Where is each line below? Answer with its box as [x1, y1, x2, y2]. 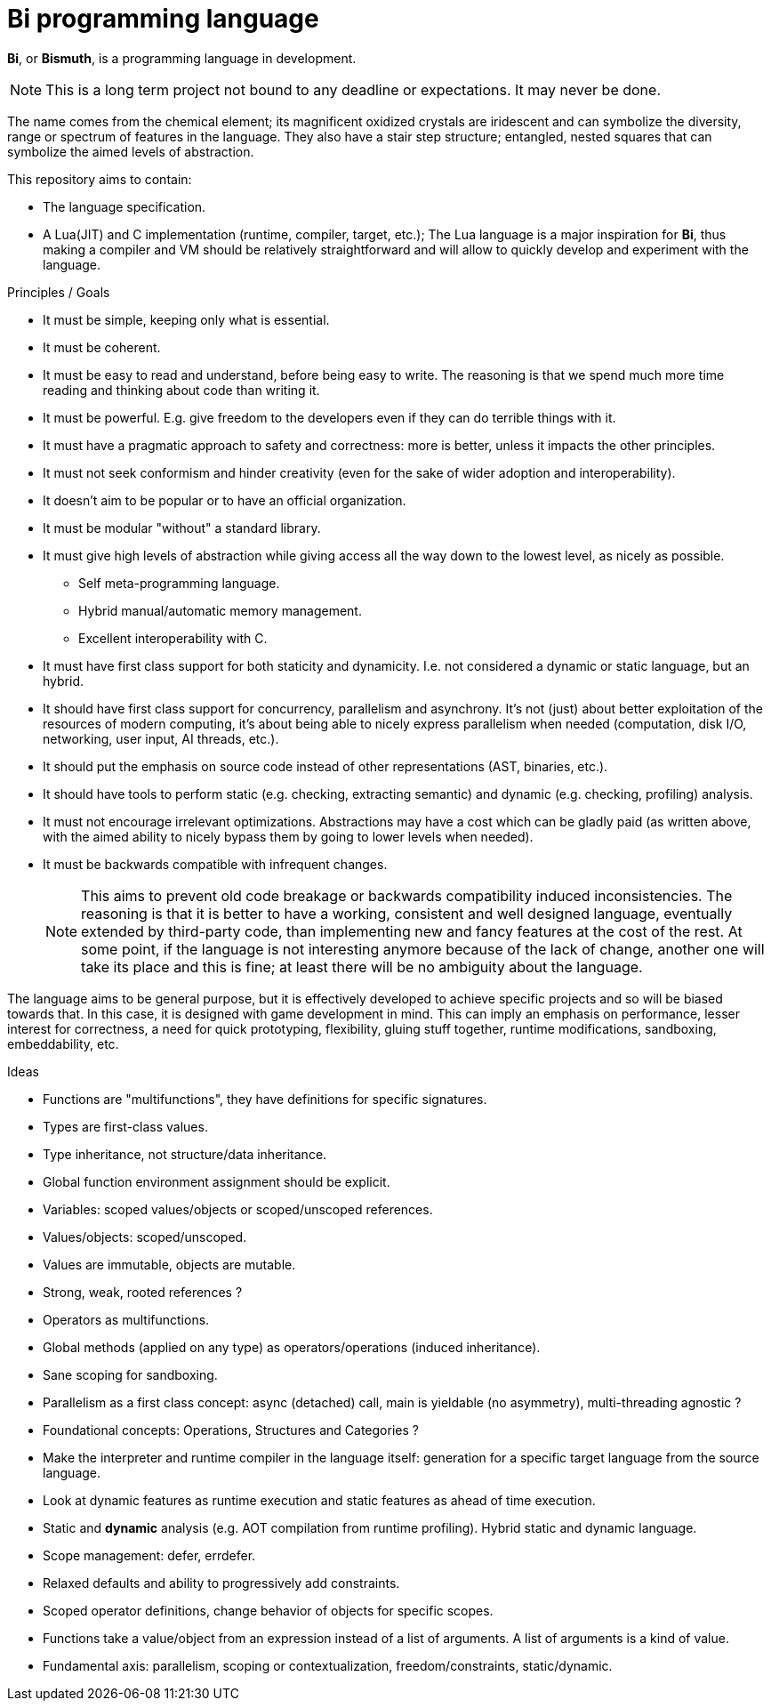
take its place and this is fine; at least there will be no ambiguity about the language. [81, 957, 643, 976]
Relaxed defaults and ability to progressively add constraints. [43, 1575, 400, 1591]
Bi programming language [7, 4, 319, 34]
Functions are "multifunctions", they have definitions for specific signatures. [43, 1091, 487, 1107]
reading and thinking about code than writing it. [43, 382, 320, 398]
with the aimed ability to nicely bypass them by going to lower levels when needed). [43, 828, 534, 844]
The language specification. [43, 198, 206, 214]
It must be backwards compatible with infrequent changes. [43, 856, 388, 872]
